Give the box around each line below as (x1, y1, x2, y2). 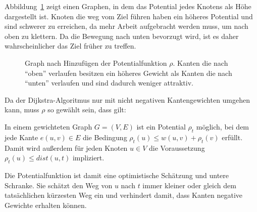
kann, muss (5, 104, 39, 115)
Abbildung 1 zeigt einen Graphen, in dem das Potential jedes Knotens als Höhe (5, 1, 251, 11)
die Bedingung (82, 132, 127, 142)
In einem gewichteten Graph (5, 121, 92, 132)
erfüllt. (222, 132, 243, 142)
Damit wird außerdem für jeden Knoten (5, 142, 128, 153)
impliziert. (72, 152, 105, 163)
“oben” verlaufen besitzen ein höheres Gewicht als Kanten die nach (25, 67, 232, 78)
